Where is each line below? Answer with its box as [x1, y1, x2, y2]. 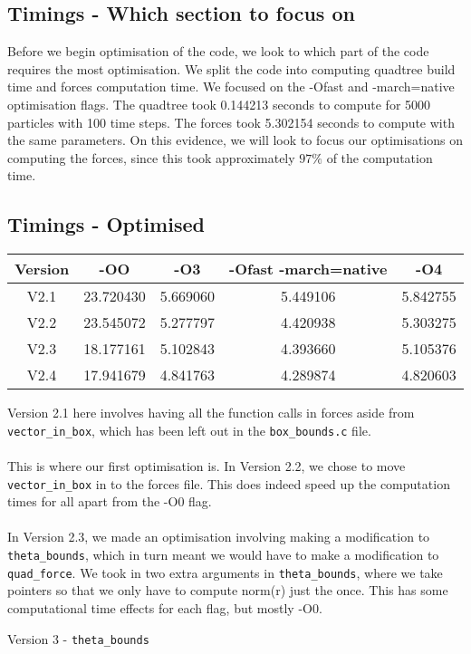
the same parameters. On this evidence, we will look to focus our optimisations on [7, 130, 463, 149]
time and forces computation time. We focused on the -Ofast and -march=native [7, 77, 455, 96]
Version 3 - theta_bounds [7, 629, 149, 648]
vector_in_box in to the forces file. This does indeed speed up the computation [7, 474, 450, 493]
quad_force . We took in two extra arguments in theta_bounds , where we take [7, 563, 443, 582]
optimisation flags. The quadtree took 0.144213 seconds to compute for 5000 [7, 94, 431, 113]
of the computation [326, 148, 433, 167]
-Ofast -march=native [229, 258, 388, 280]
